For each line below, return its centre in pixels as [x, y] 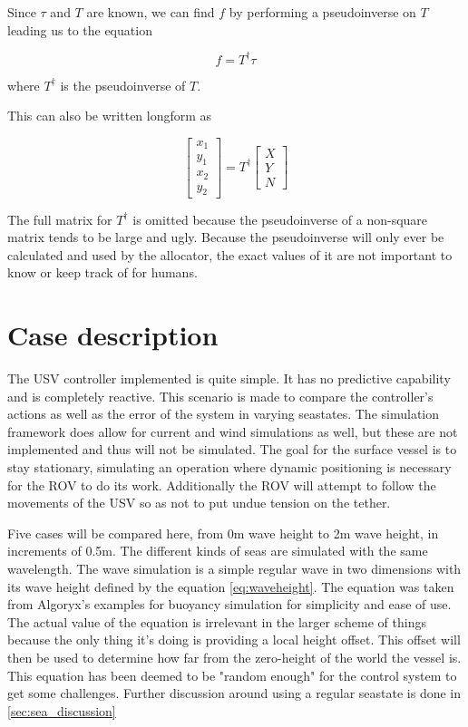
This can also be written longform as [110, 116]
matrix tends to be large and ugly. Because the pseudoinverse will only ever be [226, 237]
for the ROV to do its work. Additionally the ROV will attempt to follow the [222, 485]
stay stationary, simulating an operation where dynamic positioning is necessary [229, 466]
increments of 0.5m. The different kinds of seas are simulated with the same [218, 551]
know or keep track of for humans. [102, 272]
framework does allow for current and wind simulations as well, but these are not [233, 431]
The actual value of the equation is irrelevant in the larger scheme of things [217, 621]
